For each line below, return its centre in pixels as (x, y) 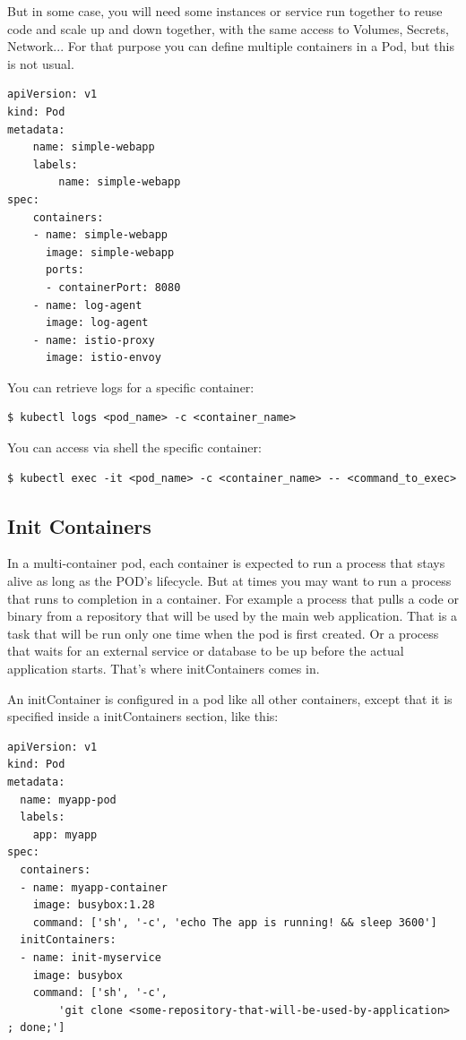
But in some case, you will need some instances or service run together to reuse (225, 11)
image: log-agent (97, 323)
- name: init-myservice (91, 957)
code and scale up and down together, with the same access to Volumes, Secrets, (228, 28)
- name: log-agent (87, 305)
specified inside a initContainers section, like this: (143, 716)
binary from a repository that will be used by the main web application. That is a (233, 616)
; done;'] (36, 1028)
